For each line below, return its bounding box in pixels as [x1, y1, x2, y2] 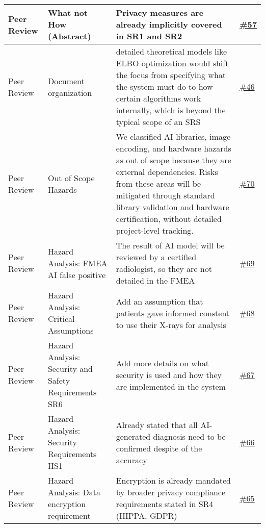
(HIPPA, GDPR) [116, 510, 177, 521]
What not [47, 7, 88, 18]
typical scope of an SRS [116, 116, 201, 128]
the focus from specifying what [116, 69, 226, 81]
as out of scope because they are [116, 154, 231, 166]
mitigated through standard [116, 189, 215, 201]
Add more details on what [116, 357, 209, 369]
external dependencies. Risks [116, 166, 218, 178]
